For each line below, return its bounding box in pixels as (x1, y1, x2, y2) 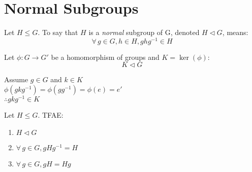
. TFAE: (38, 110, 64, 120)
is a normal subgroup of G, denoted (88, 27, 200, 38)
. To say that (38, 27, 78, 38)
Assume (4, 74, 28, 85)
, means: (222, 27, 248, 38)
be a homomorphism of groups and (51, 51, 160, 62)
